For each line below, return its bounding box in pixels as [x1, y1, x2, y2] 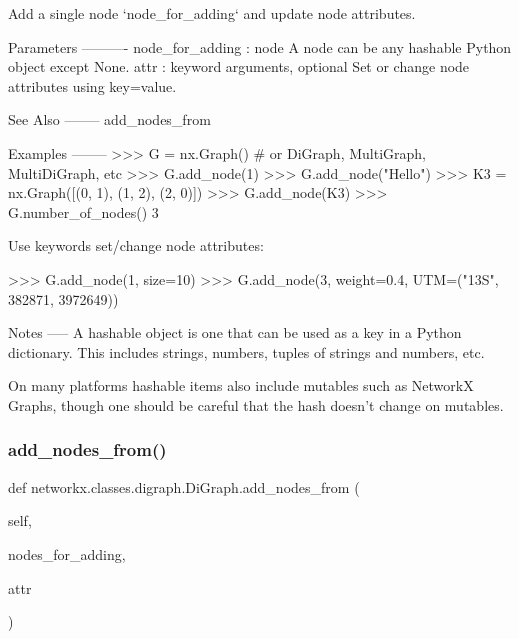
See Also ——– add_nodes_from [8, 109, 211, 130]
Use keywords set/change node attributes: [8, 235, 264, 256]
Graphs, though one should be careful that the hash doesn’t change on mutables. [8, 394, 504, 415]
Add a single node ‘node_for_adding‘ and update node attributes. [8, 3, 416, 23]
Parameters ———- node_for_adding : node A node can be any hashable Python [8, 36, 512, 57]
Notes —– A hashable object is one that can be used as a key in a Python [8, 322, 462, 343]
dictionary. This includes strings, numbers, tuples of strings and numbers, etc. [8, 341, 485, 362]
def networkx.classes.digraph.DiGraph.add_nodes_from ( [8, 476, 360, 497]
